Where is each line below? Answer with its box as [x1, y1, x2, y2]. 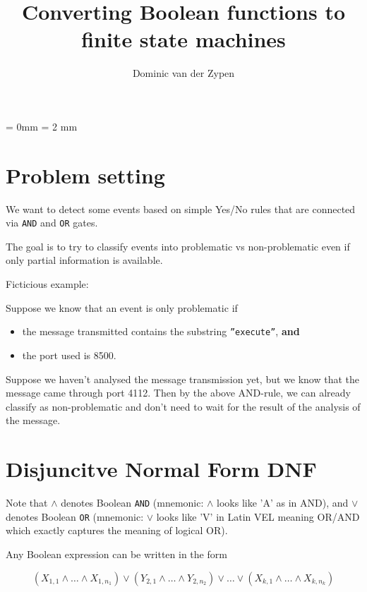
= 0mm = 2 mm [6, 119, 78, 133]
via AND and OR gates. [6, 215, 98, 230]
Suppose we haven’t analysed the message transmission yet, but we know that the [6, 371, 360, 386]
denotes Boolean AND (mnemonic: [61, 495, 204, 509]
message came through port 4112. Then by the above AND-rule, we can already [6, 385, 351, 400]
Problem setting [6, 160, 165, 189]
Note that [6, 495, 48, 509]
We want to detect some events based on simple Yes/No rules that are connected [6, 201, 356, 216]
